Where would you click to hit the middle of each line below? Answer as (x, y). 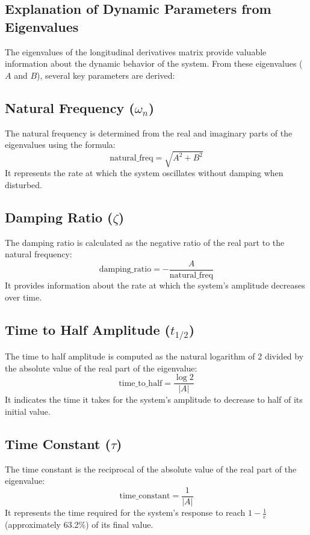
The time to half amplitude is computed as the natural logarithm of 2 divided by (154, 356)
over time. (23, 297)
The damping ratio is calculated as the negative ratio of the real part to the (145, 242)
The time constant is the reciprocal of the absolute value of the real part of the (151, 469)
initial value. (28, 411)
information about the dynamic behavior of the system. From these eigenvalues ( (154, 63)
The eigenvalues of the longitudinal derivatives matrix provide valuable (136, 51)
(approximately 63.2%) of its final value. (79, 524)
